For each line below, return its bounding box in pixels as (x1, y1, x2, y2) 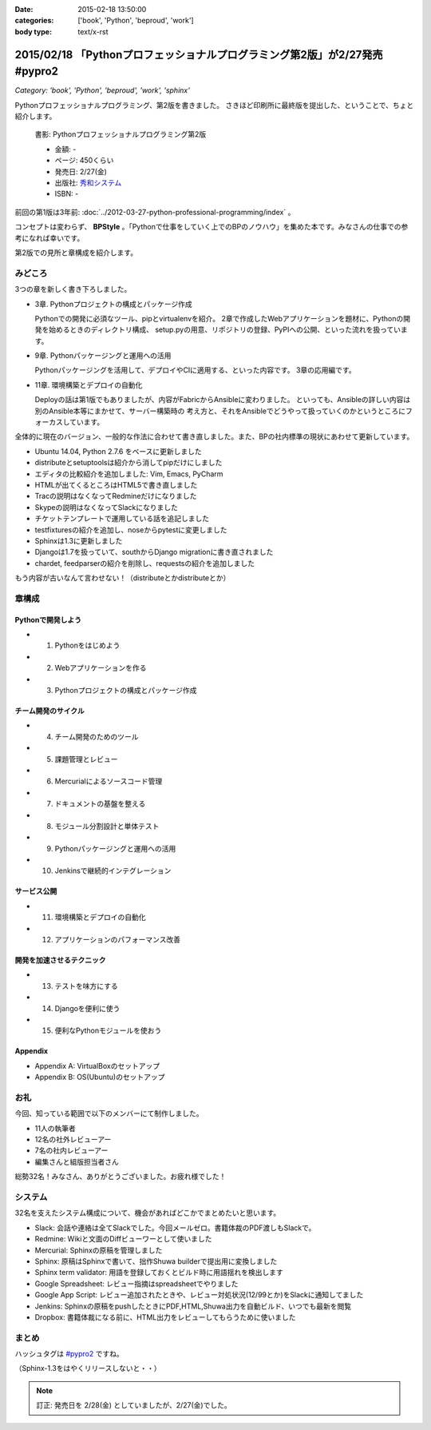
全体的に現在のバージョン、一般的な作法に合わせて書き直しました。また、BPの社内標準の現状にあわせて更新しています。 (14, 432, 414, 441)
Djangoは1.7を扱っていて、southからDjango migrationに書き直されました (34, 548, 274, 557)
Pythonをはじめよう (54, 640, 121, 651)
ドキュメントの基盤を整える (54, 799, 146, 809)
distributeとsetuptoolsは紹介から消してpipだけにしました (34, 458, 223, 468)
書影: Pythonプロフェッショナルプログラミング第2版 (34, 129, 207, 139)
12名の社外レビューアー (34, 1135, 112, 1145)
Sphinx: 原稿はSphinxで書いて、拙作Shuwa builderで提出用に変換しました (34, 1256, 278, 1266)
